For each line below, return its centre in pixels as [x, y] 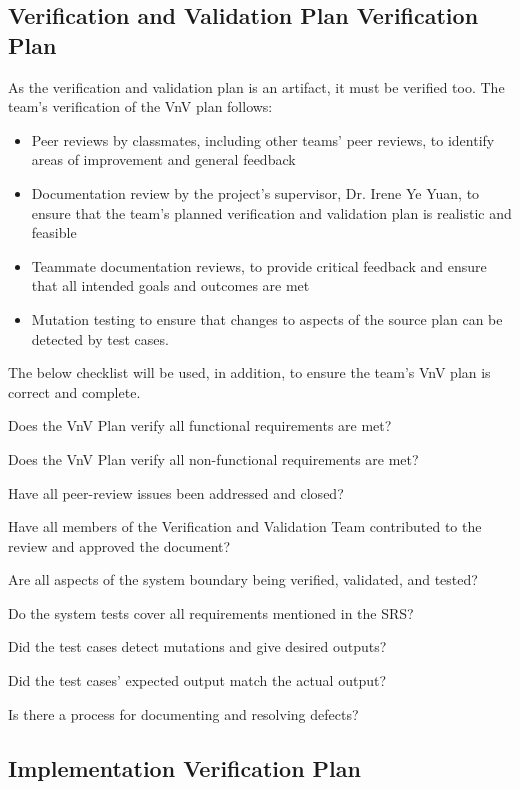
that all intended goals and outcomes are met [170, 285]
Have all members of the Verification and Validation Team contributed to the [245, 526]
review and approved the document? [119, 545]
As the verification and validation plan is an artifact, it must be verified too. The [256, 86]
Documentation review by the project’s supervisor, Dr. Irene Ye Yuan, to [255, 192]
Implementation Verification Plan [184, 767]
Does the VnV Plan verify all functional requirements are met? [200, 425]
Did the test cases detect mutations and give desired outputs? [197, 646]
